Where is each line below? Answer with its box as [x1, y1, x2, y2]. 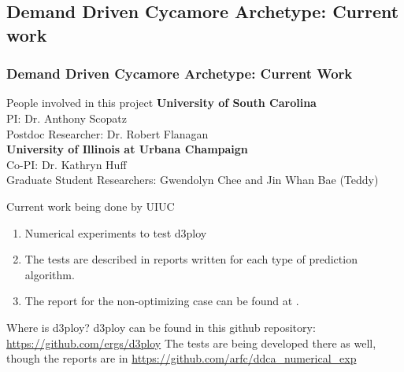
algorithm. [24, 266, 75, 282]
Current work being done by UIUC [6, 197, 175, 214]
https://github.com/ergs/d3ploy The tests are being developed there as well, [6, 334, 376, 351]
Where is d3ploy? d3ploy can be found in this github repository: [6, 319, 316, 335]
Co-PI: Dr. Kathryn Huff [6, 156, 127, 172]
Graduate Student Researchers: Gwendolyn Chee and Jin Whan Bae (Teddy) [6, 171, 379, 188]
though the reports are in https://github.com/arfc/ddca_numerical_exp [6, 350, 357, 366]
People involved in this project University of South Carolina [6, 94, 317, 111]
